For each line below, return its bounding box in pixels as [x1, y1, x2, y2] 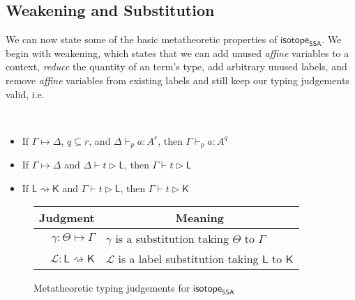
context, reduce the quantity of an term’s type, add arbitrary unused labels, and [6, 59, 347, 74]
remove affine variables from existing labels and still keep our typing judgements [6, 72, 349, 87]
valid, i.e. [6, 86, 45, 101]
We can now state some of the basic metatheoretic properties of [6, 32, 278, 47]
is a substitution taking [115, 230, 229, 247]
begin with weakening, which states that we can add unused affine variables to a [6, 45, 349, 60]
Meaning [175, 210, 225, 226]
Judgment [39, 210, 95, 226]
